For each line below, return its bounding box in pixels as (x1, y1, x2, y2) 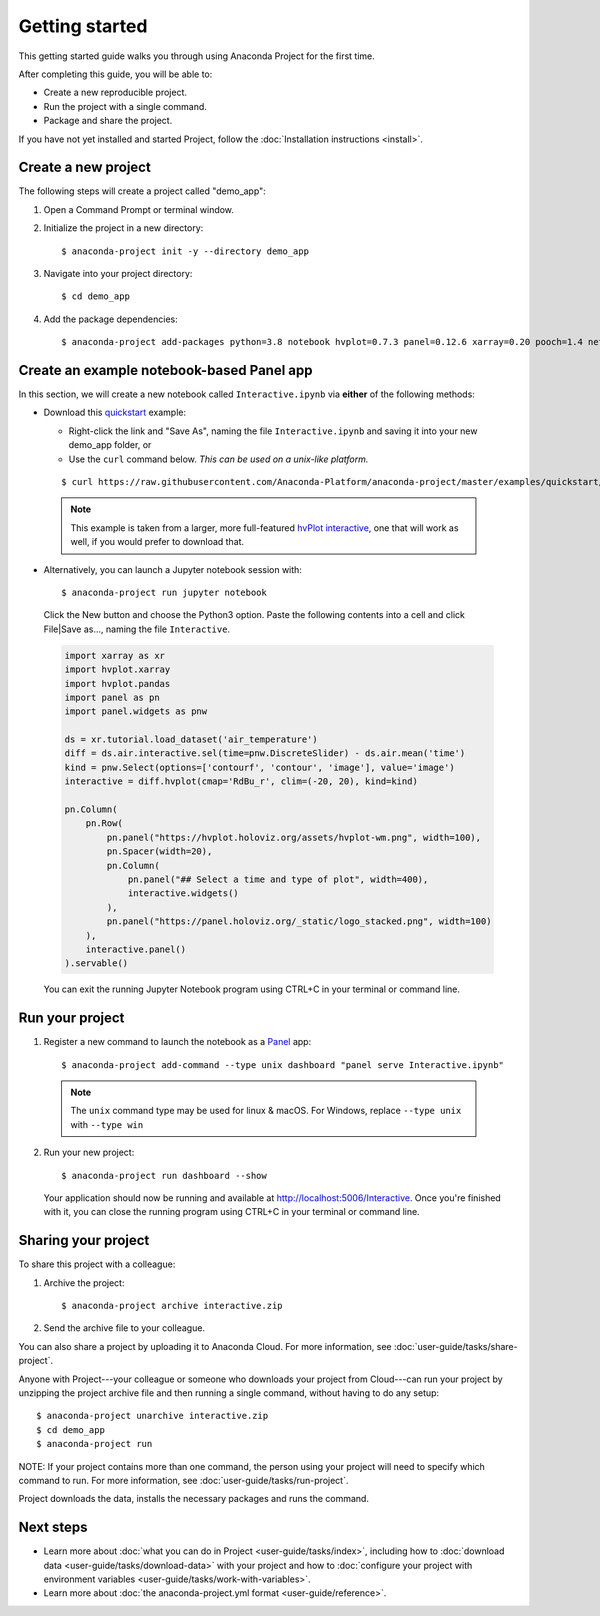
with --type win (70, 1118, 144, 1130)
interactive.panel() (85, 943, 187, 955)
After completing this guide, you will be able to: (18, 68, 213, 80)
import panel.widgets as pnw (64, 706, 208, 717)
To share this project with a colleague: (18, 1258, 176, 1270)
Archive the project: (43, 1276, 125, 1289)
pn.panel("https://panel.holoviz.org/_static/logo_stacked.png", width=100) (106, 916, 492, 927)
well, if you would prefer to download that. (70, 536, 245, 548)
